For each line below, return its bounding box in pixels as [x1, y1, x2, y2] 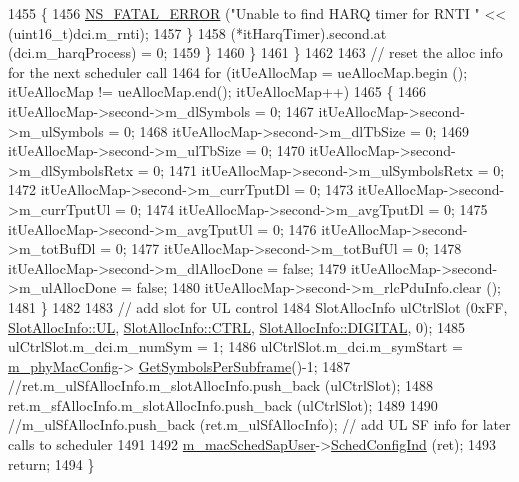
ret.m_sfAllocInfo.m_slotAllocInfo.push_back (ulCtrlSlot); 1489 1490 [8, 394, 438, 415]
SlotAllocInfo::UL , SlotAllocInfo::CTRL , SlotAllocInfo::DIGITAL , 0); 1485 [8, 316, 465, 337]
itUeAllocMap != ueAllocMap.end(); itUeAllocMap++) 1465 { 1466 [8, 81, 427, 102]
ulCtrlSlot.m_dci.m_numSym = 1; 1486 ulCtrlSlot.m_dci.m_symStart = [8, 336, 463, 357]
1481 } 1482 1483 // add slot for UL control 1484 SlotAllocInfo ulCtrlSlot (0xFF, [8, 296, 508, 317]
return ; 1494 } [8, 453, 95, 474]
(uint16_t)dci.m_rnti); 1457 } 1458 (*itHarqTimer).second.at [8, 22, 387, 43]
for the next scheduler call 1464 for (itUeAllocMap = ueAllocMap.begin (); [8, 61, 468, 82]
